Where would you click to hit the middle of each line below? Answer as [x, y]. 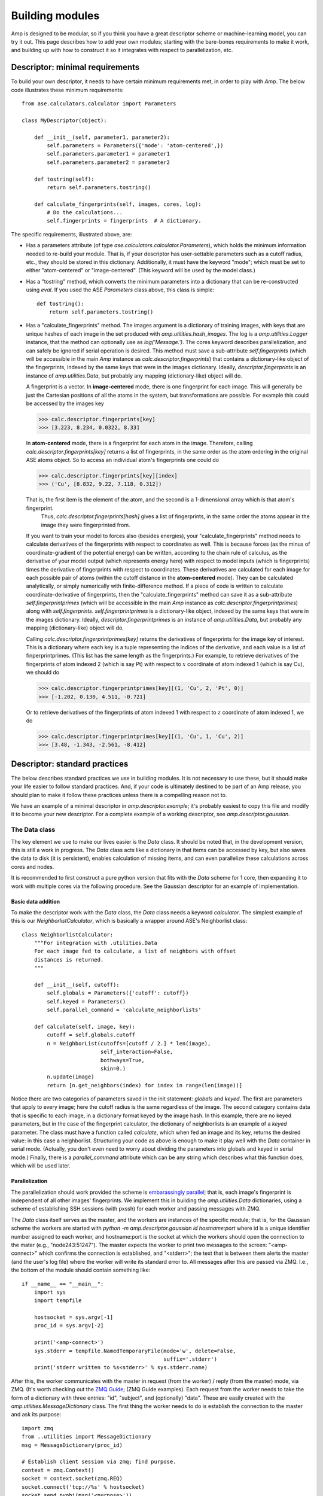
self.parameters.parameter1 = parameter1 [109, 154]
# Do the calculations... [85, 213]
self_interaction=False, [137, 1052]
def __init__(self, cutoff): [77, 985]
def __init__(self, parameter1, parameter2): [102, 137]
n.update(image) [71, 1077]
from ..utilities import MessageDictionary [86, 1437]
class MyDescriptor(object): [64, 120]
